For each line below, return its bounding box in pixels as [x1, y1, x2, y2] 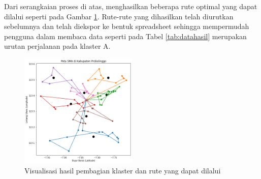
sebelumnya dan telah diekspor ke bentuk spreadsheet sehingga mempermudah [4, 21, 249, 32]
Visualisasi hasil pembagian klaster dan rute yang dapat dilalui [24, 165, 221, 175]
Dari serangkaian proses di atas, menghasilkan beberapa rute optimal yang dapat [4, 1, 257, 11]
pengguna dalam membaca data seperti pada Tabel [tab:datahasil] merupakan [4, 31, 247, 41]
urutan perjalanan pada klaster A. [4, 41, 111, 51]
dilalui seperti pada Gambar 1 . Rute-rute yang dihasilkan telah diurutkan [4, 11, 234, 21]
